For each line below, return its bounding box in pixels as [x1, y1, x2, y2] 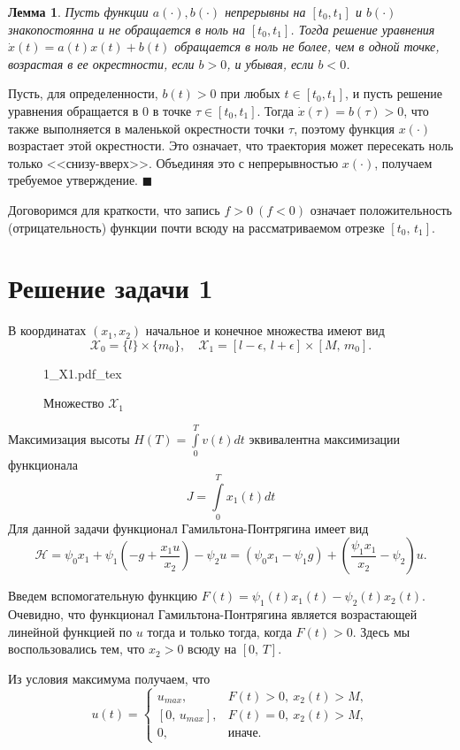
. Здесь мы [352, 622, 410, 640]
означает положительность [310, 200, 452, 218]
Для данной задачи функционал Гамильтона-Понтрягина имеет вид [8, 518, 369, 537]
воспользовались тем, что [8, 639, 145, 658]
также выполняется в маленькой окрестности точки [8, 119, 285, 137]
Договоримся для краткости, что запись [8, 200, 220, 218]
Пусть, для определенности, [8, 84, 158, 103]
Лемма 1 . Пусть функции [8, 3, 149, 20]
